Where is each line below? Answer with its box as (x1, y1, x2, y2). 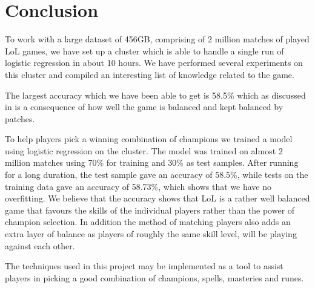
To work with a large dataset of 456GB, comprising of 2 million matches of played (5, 33, 310, 45)
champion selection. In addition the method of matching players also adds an (5, 215, 291, 228)
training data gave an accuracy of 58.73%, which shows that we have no (5, 180, 272, 192)
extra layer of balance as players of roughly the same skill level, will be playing (5, 227, 297, 240)
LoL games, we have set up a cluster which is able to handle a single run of (5, 44, 284, 57)
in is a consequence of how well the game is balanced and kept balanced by (5, 100, 283, 113)
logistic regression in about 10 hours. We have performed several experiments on (5, 56, 303, 69)
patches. (5, 112, 35, 125)
